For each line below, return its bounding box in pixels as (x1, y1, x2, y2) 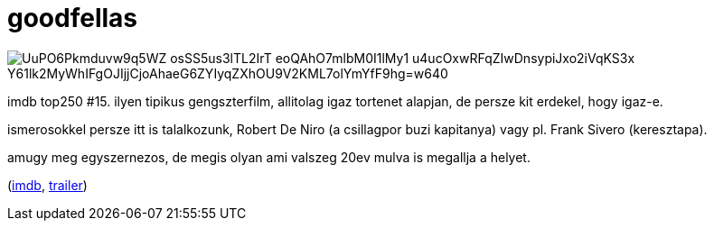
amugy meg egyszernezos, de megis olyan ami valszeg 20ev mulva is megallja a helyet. (7, 149, 531, 165)
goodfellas (7, 3, 138, 33)
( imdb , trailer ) (7, 177, 88, 193)
